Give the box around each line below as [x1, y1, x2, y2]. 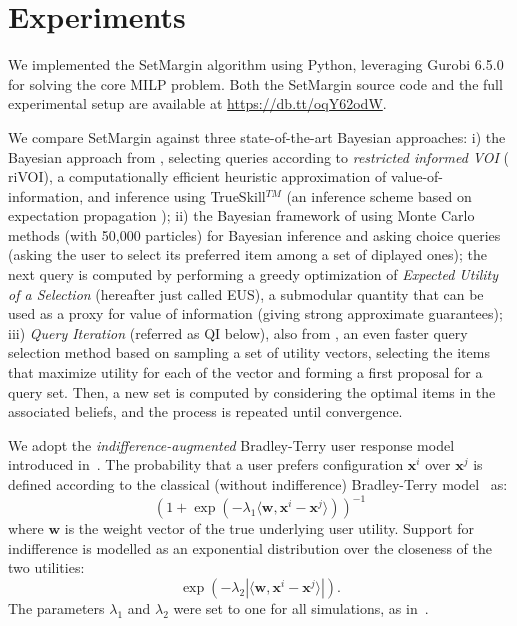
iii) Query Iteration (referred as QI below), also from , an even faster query [8, 322, 468, 343]
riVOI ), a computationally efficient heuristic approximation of [8, 166, 387, 187]
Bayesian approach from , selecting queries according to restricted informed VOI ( [8, 146, 509, 167]
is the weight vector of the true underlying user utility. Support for [64, 518, 474, 539]
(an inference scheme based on [286, 185, 472, 206]
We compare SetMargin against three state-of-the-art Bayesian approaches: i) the [8, 126, 506, 147]
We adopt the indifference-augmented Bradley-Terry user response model [8, 434, 455, 455]
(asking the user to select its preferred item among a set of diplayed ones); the [8, 244, 487, 265]
